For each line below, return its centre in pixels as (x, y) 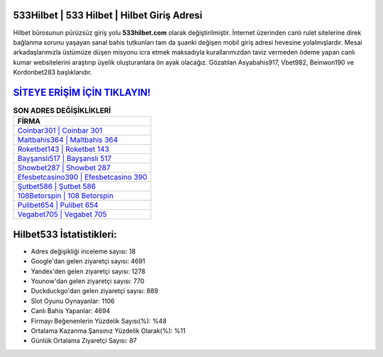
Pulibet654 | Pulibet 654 (58, 205)
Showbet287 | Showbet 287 (64, 168)
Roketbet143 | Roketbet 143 (63, 149)
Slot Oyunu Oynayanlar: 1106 (73, 301)
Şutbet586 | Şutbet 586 (56, 187)
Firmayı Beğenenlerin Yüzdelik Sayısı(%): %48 (99, 321)
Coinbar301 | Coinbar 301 (60, 131)
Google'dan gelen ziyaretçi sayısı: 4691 (88, 261)
